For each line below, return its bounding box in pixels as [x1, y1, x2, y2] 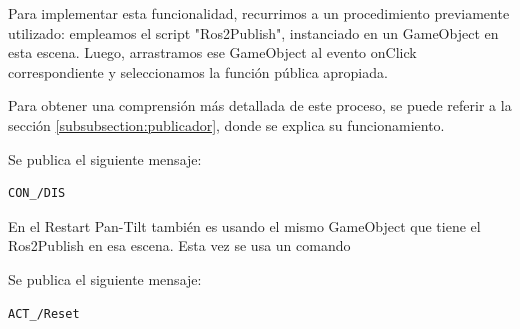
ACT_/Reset [8, 306, 80, 321]
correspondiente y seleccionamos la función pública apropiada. [8, 61, 388, 82]
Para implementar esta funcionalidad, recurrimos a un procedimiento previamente [8, 3, 510, 23]
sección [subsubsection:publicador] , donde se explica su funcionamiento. [8, 114, 445, 135]
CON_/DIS [8, 186, 66, 201]
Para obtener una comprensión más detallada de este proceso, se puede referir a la [8, 95, 512, 116]
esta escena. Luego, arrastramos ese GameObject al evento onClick [8, 42, 417, 63]
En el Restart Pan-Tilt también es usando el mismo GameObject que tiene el [8, 215, 481, 236]
